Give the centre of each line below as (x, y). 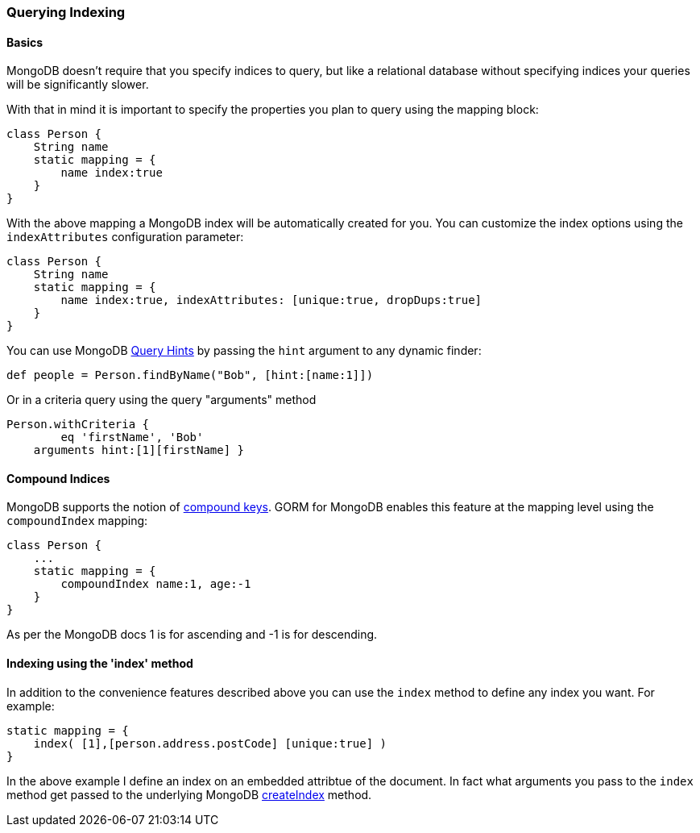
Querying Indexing (66, 12)
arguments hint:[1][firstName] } (139, 450)
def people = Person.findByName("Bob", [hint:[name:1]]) (190, 375)
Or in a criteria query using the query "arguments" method (162, 400)
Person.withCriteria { (78, 425)
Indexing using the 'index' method (100, 664)
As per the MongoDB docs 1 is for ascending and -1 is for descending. (192, 635)
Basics (25, 42)
